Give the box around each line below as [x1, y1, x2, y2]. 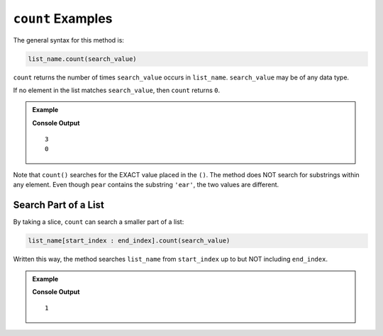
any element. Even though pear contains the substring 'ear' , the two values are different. [13, 181, 279, 189]
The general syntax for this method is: [13, 35, 124, 44]
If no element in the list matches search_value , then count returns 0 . [13, 86, 221, 94]
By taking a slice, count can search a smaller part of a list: [13, 218, 184, 226]
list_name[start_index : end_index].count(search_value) [28, 237, 231, 245]
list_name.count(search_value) [28, 55, 138, 63]
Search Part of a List [13, 199, 104, 211]
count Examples [13, 11, 113, 26]
